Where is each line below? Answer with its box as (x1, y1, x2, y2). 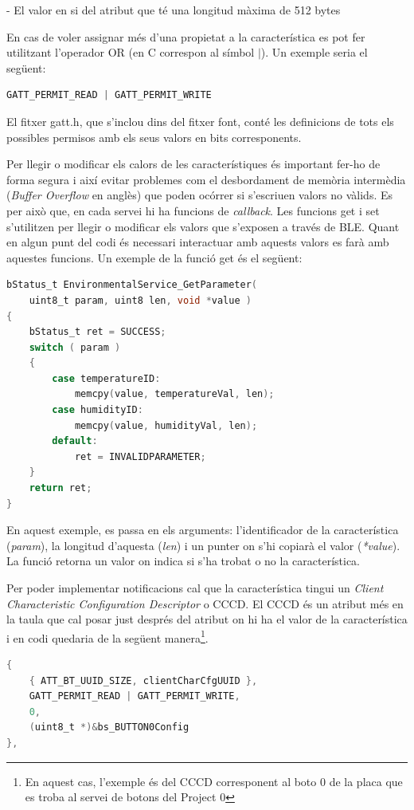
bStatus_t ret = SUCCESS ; (29, 326, 166, 338)
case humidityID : (52, 404, 143, 416)
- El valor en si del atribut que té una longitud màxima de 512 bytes (6, 2, 341, 18)
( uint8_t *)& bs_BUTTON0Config (29, 722, 189, 733)
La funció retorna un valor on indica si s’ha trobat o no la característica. (6, 552, 361, 569)
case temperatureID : (52, 372, 161, 384)
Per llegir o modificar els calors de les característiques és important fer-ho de (6, 155, 381, 172)
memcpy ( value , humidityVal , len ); (74, 419, 258, 431)
